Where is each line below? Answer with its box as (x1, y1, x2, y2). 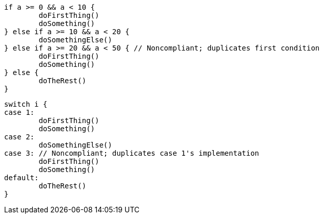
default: (4, 174, 39, 182)
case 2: (4, 133, 35, 141)
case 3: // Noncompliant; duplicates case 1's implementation (4, 149, 259, 157)
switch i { (4, 100, 48, 108)
